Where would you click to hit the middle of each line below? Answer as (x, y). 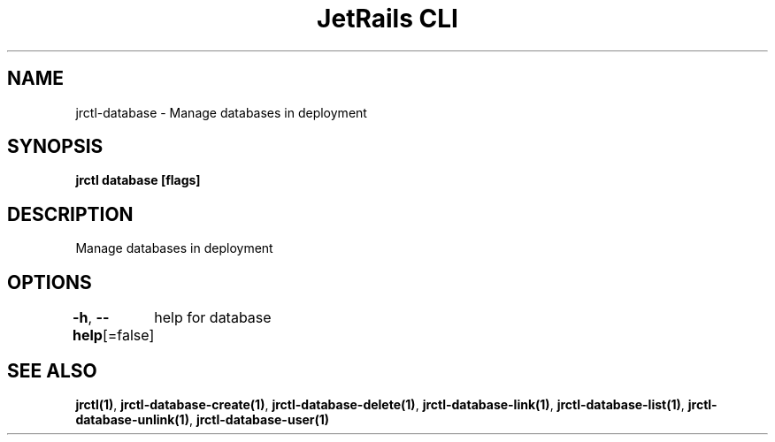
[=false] (128, 335)
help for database (213, 318)
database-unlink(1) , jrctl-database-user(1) (203, 419)
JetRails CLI (387, 19)
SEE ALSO (52, 370)
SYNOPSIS (55, 147)
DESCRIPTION (70, 214)
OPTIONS (50, 282)
